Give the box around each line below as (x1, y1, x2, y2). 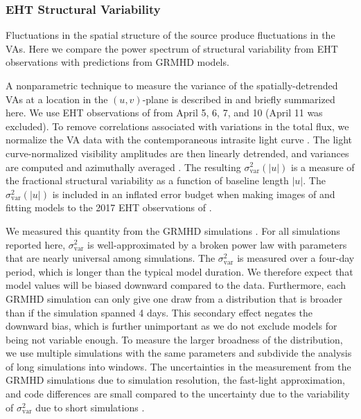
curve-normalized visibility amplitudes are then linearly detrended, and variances (6, 145, 349, 160)
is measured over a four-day (237, 251, 355, 265)
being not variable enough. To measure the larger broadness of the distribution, (6, 332, 343, 346)
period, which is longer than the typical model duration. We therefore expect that (6, 264, 353, 278)
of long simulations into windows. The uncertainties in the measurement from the (6, 359, 351, 373)
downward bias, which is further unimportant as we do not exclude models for (6, 319, 337, 333)
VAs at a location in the (6, 91, 108, 106)
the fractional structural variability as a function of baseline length (6, 173, 289, 188)
